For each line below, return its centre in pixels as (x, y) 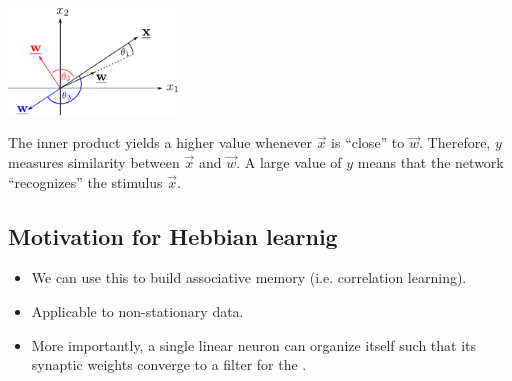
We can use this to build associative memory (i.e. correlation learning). (249, 277)
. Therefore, (455, 142)
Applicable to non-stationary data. (137, 310)
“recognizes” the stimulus (85, 181)
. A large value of (289, 162)
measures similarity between (94, 162)
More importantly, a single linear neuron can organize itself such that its (254, 344)
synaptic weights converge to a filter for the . (169, 364)
